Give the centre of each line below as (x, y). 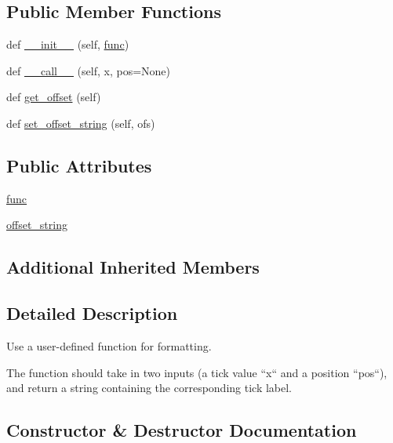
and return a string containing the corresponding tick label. (149, 388)
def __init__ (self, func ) (68, 44)
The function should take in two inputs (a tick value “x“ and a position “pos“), (197, 372)
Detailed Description (92, 313)
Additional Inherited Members (133, 267)
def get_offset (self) (54, 97)
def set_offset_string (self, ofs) (81, 123)
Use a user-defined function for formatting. (109, 345)
